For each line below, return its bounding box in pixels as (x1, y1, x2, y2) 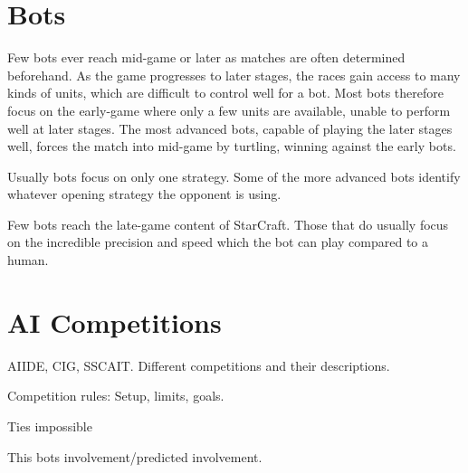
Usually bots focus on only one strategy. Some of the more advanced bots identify (7, 166, 461, 185)
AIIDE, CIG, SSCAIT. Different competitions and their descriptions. (7, 355, 390, 374)
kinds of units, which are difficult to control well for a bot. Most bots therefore (7, 83, 444, 102)
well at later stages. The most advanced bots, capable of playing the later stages (7, 118, 453, 137)
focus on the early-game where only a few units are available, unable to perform (7, 100, 451, 119)
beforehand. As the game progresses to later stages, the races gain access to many (7, 65, 461, 84)
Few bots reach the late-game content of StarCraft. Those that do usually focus (7, 214, 449, 233)
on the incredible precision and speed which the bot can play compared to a (7, 232, 428, 251)
